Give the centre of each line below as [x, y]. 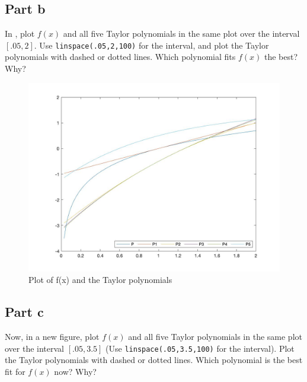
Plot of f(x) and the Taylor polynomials [100, 280]
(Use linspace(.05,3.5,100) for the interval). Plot [200, 348]
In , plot [20, 34]
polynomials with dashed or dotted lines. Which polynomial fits [120, 57]
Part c [24, 312]
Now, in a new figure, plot [52, 337]
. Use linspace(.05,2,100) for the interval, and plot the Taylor [151, 45]
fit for [15, 371]
